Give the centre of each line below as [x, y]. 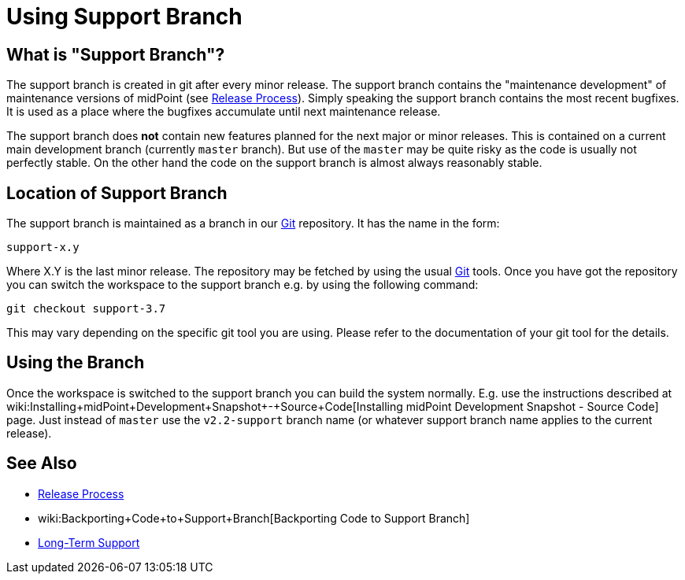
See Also [42, 464]
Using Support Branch [124, 17]
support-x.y [43, 248]
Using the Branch [76, 363]
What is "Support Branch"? [116, 54]
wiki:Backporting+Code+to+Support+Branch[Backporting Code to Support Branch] [254, 518]
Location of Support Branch [117, 193]
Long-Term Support [89, 542]
